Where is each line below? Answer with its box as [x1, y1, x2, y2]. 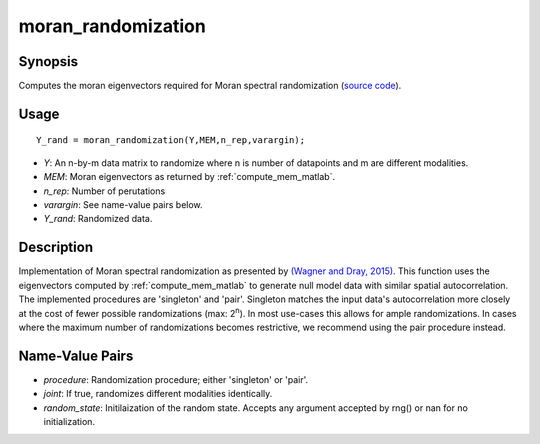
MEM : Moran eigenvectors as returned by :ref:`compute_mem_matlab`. [43, 171, 335, 183]
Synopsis [18, 53, 79, 70]
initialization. [43, 415, 95, 427]
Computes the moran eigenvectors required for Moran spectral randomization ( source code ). [18, 80, 402, 92]
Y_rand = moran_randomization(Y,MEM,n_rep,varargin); [36, 135, 305, 146]
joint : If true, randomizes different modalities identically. [43, 388, 273, 400]
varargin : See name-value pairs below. [43, 199, 204, 211]
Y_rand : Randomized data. [43, 213, 153, 225]
